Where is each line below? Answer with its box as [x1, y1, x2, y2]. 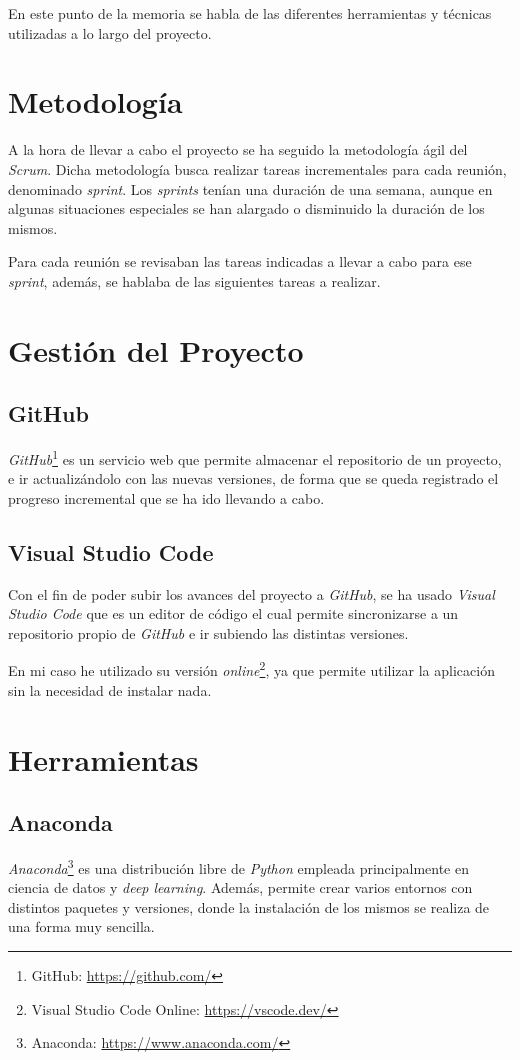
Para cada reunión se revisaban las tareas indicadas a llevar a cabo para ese [8, 251, 472, 272]
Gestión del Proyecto [8, 329, 304, 370]
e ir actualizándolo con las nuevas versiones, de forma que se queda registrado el [8, 468, 499, 489]
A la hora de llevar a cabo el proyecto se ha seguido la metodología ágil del [8, 139, 468, 160]
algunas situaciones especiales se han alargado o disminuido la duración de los [8, 198, 485, 219]
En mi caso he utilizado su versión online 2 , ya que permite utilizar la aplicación [8, 657, 495, 681]
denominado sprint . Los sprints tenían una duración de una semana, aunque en [8, 178, 493, 199]
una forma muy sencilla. [8, 916, 155, 937]
